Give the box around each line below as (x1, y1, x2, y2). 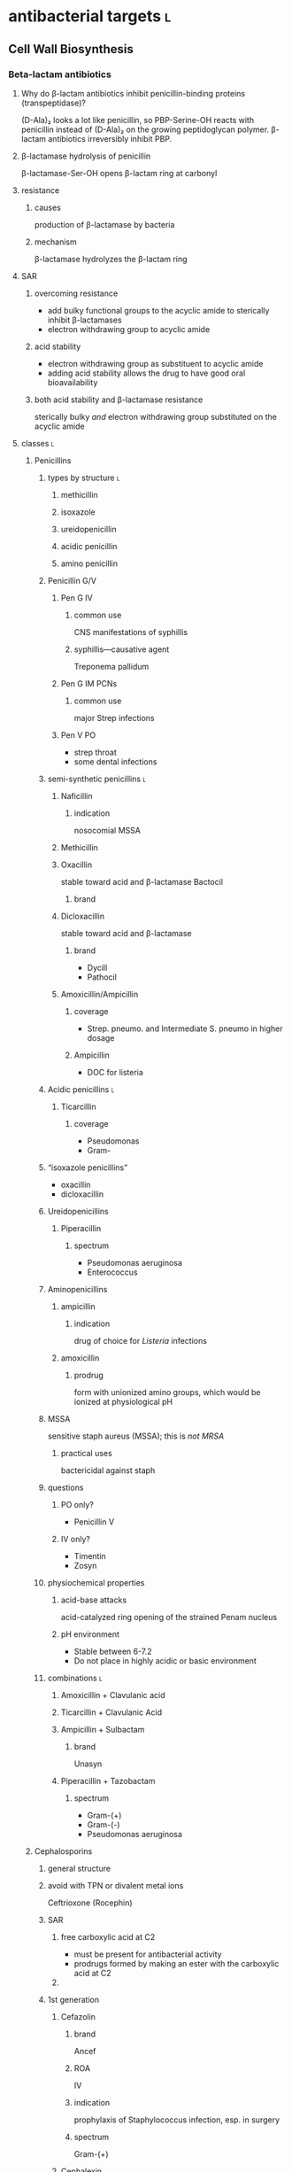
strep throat (73, 747, 117, 757)
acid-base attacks (60, 1594, 127, 1605)
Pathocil (87, 972, 117, 982)
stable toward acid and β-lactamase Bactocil (60, 876, 223, 887)
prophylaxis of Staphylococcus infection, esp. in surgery (73, 2114, 280, 2125)
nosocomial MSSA (73, 825, 141, 835)
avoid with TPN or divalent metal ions (47, 1880, 184, 1890)
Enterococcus (87, 1267, 138, 1277)
